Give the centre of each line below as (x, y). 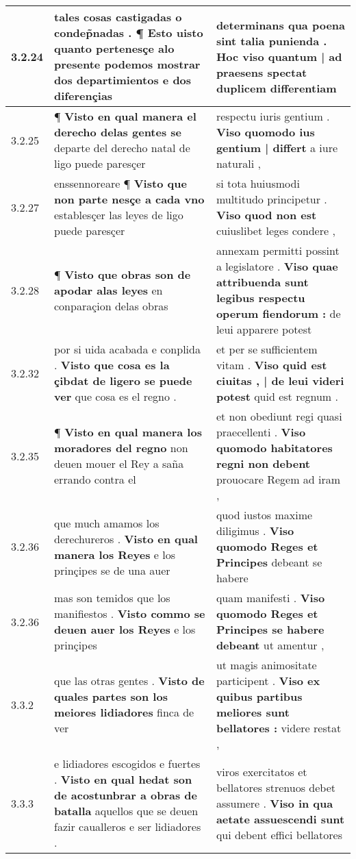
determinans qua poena (280, 25)
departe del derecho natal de (122, 148)
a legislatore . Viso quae (277, 266)
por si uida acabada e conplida (127, 349)
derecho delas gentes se (118, 132)
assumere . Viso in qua (275, 803)
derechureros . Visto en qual (126, 538)
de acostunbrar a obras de (126, 795)
